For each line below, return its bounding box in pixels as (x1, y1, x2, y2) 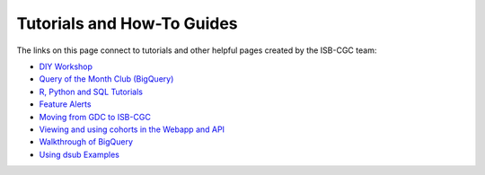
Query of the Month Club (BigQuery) (39, 74, 174, 84)
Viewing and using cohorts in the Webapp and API (39, 124, 225, 135)
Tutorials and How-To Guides (16, 13, 238, 33)
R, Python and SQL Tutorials (39, 86, 144, 97)
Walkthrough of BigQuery (39, 136, 134, 147)
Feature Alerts (39, 99, 92, 109)
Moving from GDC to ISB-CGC (39, 111, 152, 122)
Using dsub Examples (39, 149, 120, 160)
